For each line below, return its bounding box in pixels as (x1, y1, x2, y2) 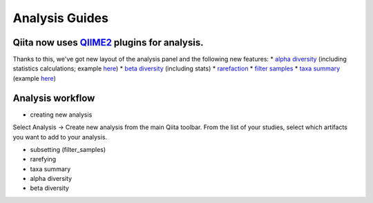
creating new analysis (30, 110, 93, 119)
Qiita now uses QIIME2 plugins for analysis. (12, 37, 204, 48)
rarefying (30, 155, 57, 164)
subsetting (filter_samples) (30, 145, 106, 153)
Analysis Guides (12, 10, 108, 26)
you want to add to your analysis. (12, 133, 107, 141)
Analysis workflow (12, 92, 95, 104)
